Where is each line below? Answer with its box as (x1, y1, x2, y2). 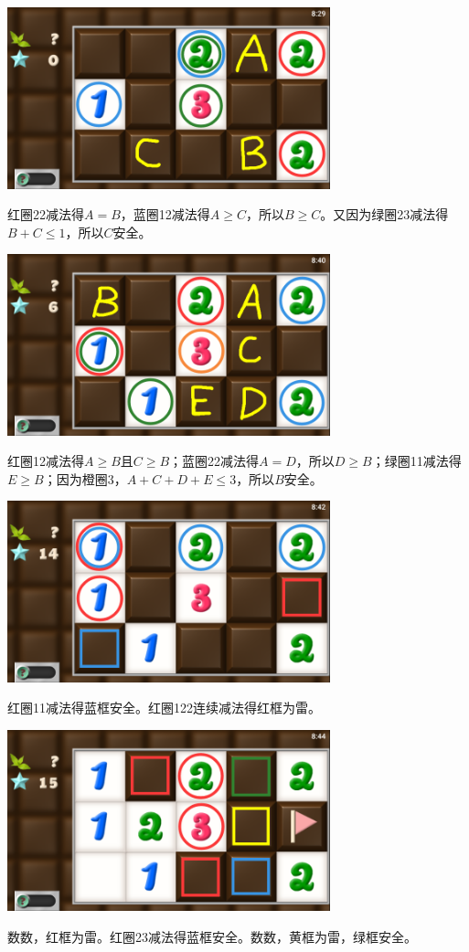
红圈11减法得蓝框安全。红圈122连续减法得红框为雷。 (7, 698, 321, 717)
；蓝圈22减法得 (169, 451, 260, 471)
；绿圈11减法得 (371, 451, 462, 471)
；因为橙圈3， (43, 469, 127, 488)
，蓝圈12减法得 (120, 205, 210, 224)
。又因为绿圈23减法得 (320, 205, 449, 224)
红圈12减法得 (7, 451, 84, 471)
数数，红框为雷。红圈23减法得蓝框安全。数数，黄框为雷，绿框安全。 (7, 926, 417, 946)
